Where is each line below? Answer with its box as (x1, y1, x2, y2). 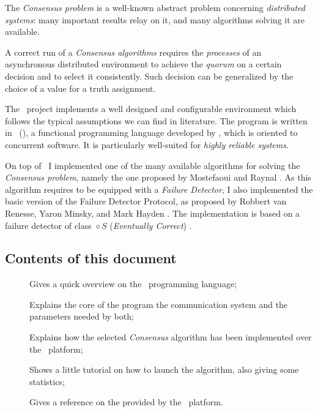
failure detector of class (5, 219, 92, 231)
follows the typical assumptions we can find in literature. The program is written (5, 114, 308, 127)
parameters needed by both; (29, 310, 134, 323)
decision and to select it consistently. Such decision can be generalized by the (5, 69, 294, 82)
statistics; (29, 375, 65, 388)
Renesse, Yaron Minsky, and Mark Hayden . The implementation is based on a (5, 206, 300, 219)
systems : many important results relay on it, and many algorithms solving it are (5, 13, 305, 26)
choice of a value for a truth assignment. (5, 81, 156, 94)
